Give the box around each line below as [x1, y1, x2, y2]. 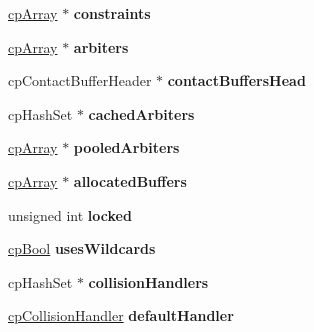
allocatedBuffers [73, 170, 187, 191]
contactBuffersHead [167, 70, 306, 91]
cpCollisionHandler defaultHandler [8, 305, 234, 326]
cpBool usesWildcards [8, 238, 156, 259]
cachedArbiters [88, 103, 195, 124]
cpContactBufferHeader [8, 70, 152, 91]
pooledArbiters [73, 137, 180, 158]
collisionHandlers [88, 271, 209, 292]
